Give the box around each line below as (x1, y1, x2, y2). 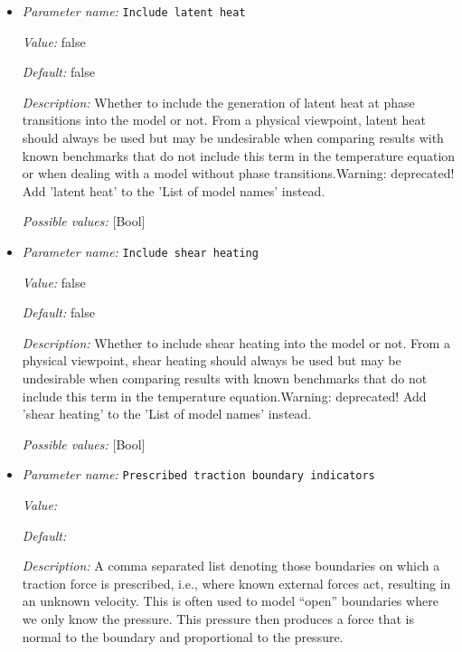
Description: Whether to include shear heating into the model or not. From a (22, 333, 450, 352)
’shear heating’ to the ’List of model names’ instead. (22, 404, 312, 423)
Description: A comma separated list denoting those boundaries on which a (22, 556, 440, 575)
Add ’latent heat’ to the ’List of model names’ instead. (22, 181, 325, 200)
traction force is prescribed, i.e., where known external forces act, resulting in (22, 573, 451, 592)
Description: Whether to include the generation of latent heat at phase (22, 92, 415, 111)
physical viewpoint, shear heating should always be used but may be (22, 351, 401, 370)
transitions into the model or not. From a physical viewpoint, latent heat (22, 110, 427, 129)
